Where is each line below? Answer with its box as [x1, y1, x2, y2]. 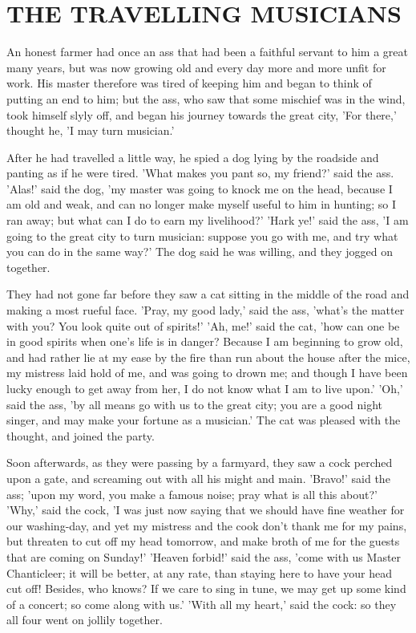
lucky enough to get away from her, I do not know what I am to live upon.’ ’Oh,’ [6, 380, 403, 396]
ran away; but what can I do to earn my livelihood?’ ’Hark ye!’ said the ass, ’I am [6, 212, 409, 229]
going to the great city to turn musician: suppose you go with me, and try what [6, 227, 398, 244]
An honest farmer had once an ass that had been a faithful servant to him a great [6, 43, 408, 60]
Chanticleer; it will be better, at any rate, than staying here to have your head [6, 564, 392, 581]
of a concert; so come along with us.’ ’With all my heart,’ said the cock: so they [6, 595, 397, 612]
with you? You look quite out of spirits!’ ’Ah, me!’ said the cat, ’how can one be [6, 317, 400, 334]
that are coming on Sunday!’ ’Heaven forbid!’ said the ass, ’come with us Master [6, 548, 402, 565]
